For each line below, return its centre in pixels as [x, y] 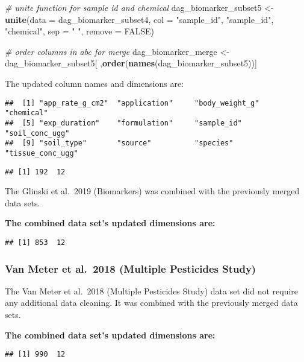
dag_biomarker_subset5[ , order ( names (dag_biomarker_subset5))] [131, 63]
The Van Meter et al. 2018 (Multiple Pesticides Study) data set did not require [152, 291]
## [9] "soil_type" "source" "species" [119, 143]
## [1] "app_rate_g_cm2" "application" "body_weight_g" [132, 103]
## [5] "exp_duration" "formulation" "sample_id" [123, 123]
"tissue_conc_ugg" [42, 153]
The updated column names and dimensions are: [94, 83]
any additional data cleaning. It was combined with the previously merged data [151, 303]
